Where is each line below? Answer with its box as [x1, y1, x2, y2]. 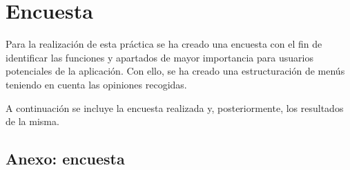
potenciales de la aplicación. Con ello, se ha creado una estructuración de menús [6, 64, 345, 78]
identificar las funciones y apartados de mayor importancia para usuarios [6, 50, 313, 64]
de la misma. [6, 114, 59, 129]
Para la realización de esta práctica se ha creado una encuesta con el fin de [6, 37, 322, 51]
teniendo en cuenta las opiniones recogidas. [6, 77, 187, 91]
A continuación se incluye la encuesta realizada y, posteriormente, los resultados [6, 100, 344, 115]
